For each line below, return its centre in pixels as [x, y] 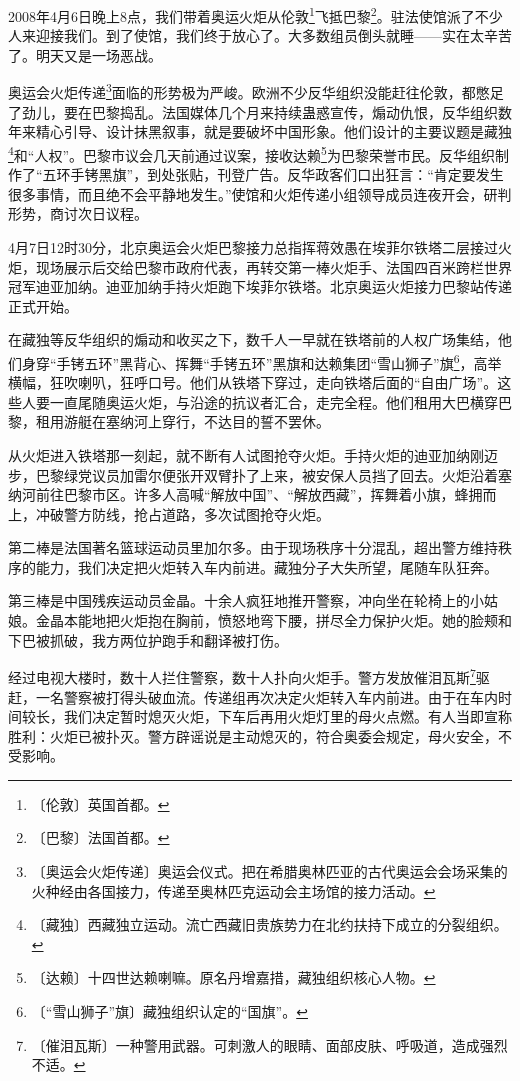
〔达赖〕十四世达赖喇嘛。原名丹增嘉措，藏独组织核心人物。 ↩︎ [233, 977]
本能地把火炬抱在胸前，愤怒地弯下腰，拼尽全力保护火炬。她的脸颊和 [287, 620]
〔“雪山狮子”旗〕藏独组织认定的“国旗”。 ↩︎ [169, 1011]
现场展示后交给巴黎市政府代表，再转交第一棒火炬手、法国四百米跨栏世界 [273, 266]
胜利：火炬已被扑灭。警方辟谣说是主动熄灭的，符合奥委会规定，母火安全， [253, 735]
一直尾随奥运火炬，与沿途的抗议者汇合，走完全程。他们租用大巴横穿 [273, 401]
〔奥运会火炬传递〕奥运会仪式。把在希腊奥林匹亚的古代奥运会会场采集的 [269, 871]
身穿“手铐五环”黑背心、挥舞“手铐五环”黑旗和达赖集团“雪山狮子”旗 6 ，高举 [261, 361]
